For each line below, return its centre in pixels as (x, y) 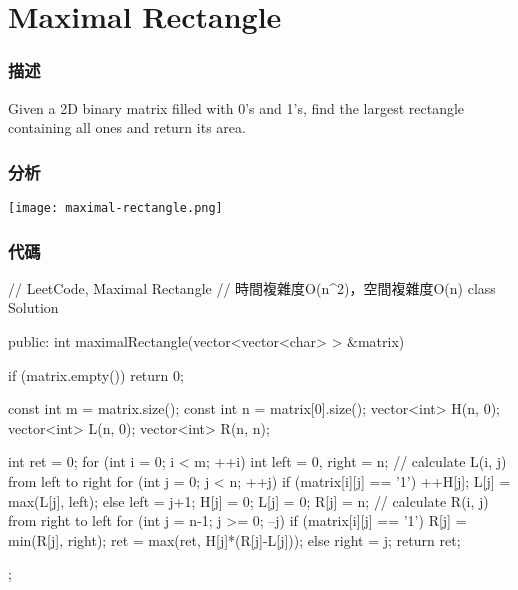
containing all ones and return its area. (127, 127)
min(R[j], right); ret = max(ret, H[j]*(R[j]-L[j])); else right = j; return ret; (234, 539)
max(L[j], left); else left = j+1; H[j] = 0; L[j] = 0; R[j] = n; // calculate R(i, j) (248, 500)
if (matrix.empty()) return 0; (96, 374)
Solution (33, 307)
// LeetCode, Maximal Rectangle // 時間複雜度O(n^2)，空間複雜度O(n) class (252, 287)
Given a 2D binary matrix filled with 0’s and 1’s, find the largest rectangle (236, 107)
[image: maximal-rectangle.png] (115, 208)
